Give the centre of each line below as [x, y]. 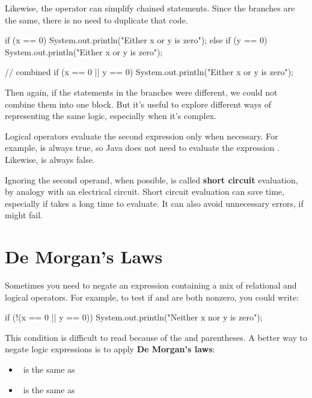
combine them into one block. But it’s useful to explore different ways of [138, 104]
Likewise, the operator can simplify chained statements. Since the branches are [150, 8]
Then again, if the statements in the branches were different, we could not [141, 92]
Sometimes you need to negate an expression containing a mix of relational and [151, 285]
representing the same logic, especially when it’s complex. [111, 116]
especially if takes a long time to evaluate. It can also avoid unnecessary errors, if [154, 203]
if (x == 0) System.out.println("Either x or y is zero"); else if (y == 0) [136, 40]
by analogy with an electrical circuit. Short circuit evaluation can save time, [145, 191]
